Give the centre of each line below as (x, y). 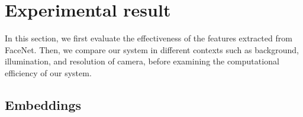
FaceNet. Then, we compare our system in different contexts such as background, (152, 49)
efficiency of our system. (48, 72)
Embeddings (43, 104)
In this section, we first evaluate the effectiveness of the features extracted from (149, 38)
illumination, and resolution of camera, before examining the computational (142, 61)
